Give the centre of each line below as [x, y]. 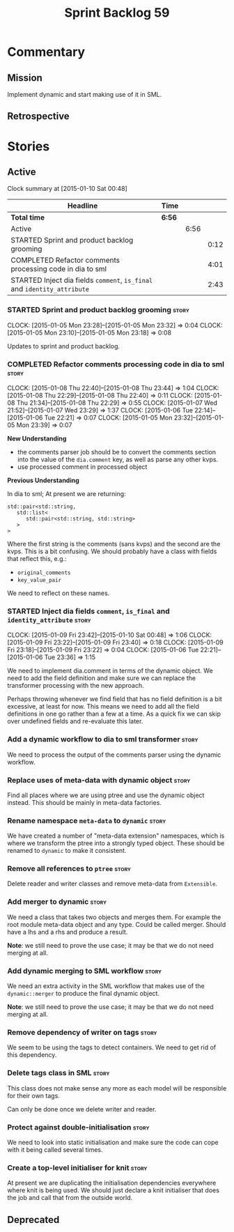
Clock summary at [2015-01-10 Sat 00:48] [67, 189]
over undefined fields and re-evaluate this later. [75, 721]
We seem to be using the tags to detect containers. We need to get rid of [112, 1047]
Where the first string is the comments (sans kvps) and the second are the [114, 544]
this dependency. [32, 1055]
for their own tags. [34, 1095]
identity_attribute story [49, 619]
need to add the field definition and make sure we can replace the [102, 678]
